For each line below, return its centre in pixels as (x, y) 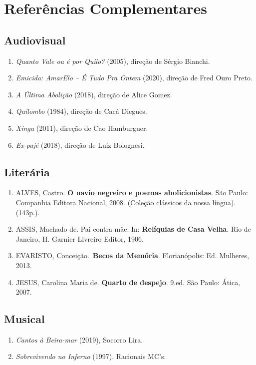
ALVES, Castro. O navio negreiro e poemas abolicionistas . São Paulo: (132, 192)
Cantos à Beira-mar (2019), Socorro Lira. (79, 339)
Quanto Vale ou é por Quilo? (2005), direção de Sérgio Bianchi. (113, 61)
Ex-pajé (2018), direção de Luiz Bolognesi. (80, 145)
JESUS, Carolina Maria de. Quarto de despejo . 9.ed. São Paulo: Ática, (128, 282)
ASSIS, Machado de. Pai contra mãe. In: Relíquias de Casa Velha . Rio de (133, 229)
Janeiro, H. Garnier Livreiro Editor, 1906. (80, 238)
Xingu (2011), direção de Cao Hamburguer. (82, 128)
